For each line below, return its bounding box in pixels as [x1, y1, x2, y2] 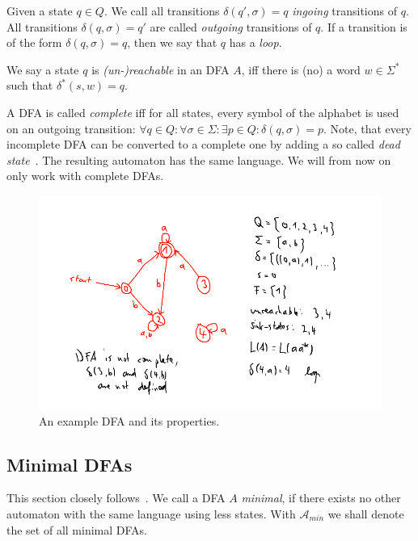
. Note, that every [323, 120, 412, 136]
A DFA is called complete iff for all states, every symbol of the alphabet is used [6, 103, 399, 120]
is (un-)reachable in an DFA [91, 61, 230, 78]
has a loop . [229, 34, 282, 51]
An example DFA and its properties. [39, 412, 220, 429]
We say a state [6, 61, 79, 78]
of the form [6, 34, 62, 51]
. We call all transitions [103, 2, 220, 19]
